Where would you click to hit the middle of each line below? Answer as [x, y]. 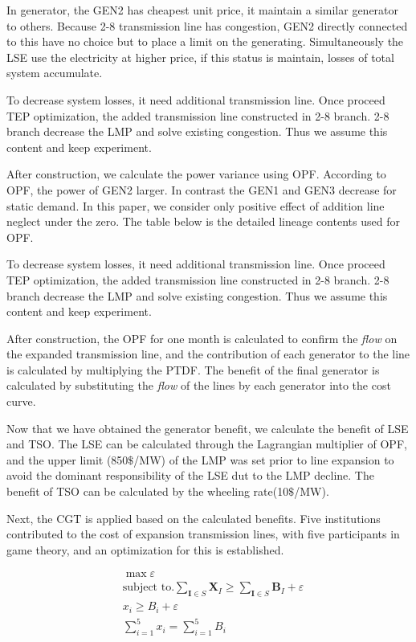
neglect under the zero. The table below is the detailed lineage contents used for [203, 221]
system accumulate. [55, 73]
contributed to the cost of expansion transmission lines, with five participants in [203, 534]
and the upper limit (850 [67, 459]
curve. [21, 401]
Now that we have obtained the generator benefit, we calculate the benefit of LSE [208, 428]
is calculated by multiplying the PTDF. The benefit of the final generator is [193, 369]
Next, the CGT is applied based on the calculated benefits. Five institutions [194, 518]
